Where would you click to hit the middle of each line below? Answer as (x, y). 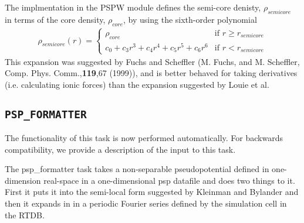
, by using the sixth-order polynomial (190, 19)
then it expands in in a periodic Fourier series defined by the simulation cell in (146, 203)
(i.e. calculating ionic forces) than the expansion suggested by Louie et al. (137, 84)
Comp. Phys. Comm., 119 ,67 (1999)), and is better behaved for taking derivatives (151, 73)
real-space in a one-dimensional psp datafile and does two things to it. (169, 180)
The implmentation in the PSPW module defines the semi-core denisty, (133, 7)
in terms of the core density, (55, 19)
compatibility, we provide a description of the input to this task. (120, 149)
